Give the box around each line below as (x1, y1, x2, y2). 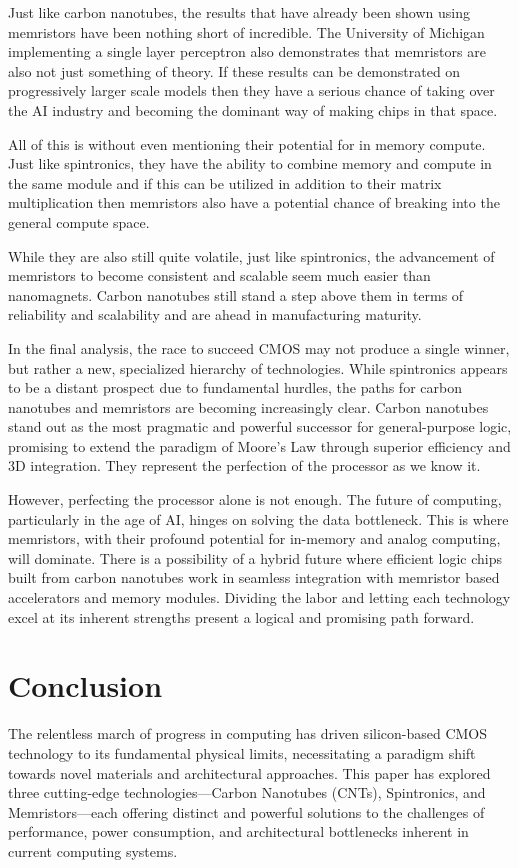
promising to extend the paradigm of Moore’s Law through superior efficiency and (8, 435, 511, 456)
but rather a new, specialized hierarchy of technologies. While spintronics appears (8, 357, 508, 378)
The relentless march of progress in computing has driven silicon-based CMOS (8, 723, 488, 744)
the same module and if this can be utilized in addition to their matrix (8, 172, 442, 193)
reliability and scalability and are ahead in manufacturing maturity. (8, 304, 422, 325)
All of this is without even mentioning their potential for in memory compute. (8, 133, 486, 154)
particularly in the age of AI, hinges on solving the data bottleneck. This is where (8, 508, 509, 529)
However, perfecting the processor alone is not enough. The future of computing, (8, 489, 502, 510)
